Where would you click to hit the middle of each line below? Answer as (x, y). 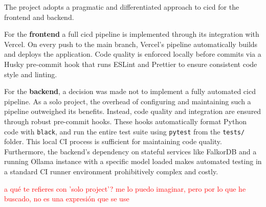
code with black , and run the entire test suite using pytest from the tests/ (125, 131)
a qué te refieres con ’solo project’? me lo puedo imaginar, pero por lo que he (125, 188)
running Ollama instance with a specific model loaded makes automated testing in (133, 161)
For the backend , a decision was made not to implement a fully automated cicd (130, 91)
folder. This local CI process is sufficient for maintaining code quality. (113, 141)
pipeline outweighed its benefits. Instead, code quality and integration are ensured (133, 111)
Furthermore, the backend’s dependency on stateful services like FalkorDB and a (130, 151)
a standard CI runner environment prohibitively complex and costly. (111, 171)
